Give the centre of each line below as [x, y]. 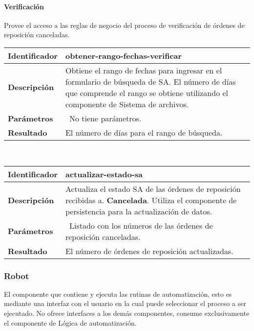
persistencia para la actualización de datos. [139, 211]
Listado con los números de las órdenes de [141, 225]
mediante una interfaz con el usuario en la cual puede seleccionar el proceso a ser [125, 303]
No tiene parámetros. [105, 118]
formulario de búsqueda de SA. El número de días [150, 81]
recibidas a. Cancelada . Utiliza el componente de [151, 200]
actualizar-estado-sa [104, 174]
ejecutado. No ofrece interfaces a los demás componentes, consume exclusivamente [127, 313]
